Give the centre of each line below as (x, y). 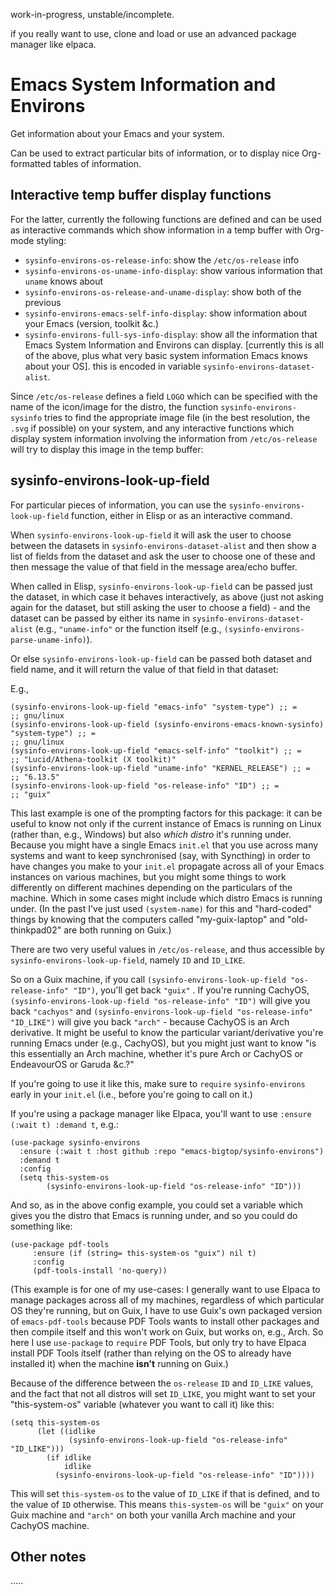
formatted (31, 163)
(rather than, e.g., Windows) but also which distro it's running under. (151, 834)
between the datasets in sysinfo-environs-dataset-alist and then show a (163, 545)
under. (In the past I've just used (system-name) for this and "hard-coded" (161, 908)
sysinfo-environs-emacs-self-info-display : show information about (166, 313)
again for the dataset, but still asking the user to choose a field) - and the (160, 607)
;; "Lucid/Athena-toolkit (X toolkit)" (93, 759)
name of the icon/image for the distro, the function (114, 406)
